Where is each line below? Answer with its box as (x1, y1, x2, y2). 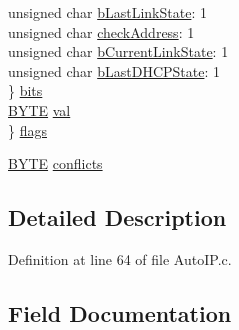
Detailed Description (8, 202, 227, 233)
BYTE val (8, 99, 71, 120)
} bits (8, 80, 43, 101)
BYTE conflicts (8, 153, 103, 174)
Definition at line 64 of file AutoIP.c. (8, 248, 232, 269)
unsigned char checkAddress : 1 (8, 21, 195, 42)
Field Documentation (8, 297, 232, 328)
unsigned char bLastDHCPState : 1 (8, 60, 220, 81)
